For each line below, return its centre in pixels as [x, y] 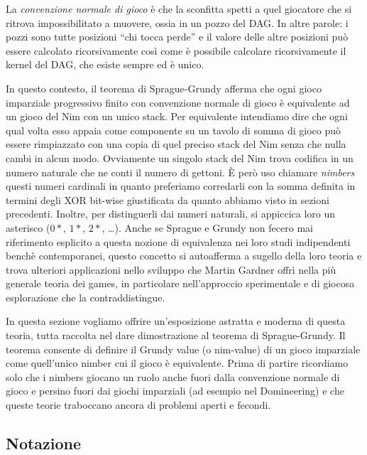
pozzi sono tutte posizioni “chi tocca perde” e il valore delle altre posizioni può [177, 37]
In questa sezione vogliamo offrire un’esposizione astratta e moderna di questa [176, 321]
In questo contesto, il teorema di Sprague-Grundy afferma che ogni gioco [164, 88]
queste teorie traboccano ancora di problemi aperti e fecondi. [138, 405]
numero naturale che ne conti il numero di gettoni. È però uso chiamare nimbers [180, 172]
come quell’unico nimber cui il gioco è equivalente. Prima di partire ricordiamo [177, 363]
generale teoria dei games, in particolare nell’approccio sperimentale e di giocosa [180, 283]
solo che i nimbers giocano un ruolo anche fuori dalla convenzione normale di [173, 376]
